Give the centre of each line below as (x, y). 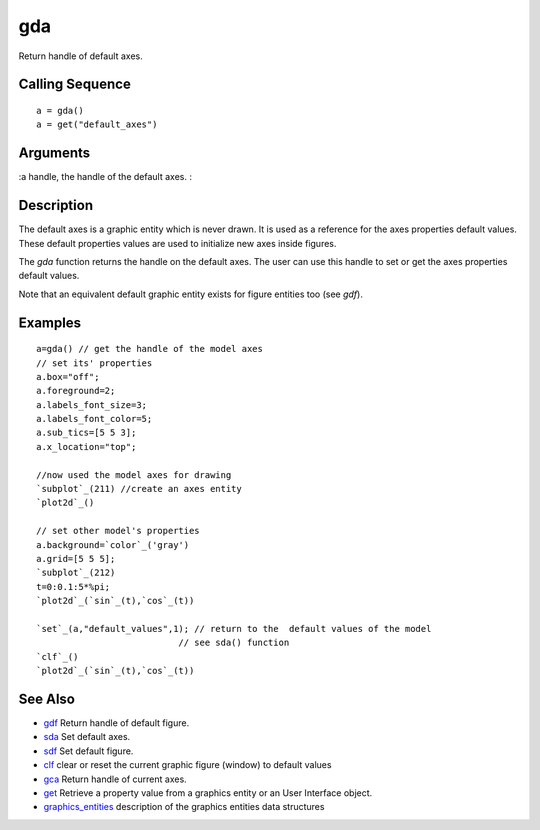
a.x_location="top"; (86, 446)
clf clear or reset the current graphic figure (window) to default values (187, 765)
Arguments (54, 153)
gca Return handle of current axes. (115, 779)
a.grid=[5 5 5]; (76, 558)
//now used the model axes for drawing (134, 474)
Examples (50, 322)
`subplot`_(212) (76, 573)
